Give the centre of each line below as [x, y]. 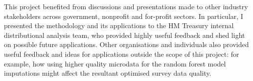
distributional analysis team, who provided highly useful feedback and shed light [125, 35]
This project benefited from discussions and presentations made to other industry [126, 6]
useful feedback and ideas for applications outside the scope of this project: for [122, 54]
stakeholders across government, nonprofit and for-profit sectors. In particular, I [124, 16]
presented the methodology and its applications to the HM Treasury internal [119, 25]
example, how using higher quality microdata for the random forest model [115, 63]
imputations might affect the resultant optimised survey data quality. [108, 73]
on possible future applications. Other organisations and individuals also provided [126, 44]
